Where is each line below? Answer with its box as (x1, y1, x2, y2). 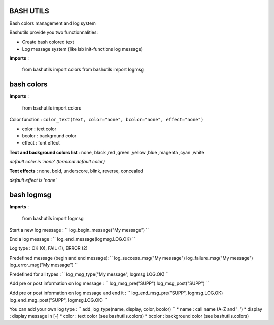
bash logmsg (9, 190, 52, 199)
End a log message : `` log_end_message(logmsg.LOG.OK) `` (9, 236, 135, 242)
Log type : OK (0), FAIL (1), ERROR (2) (9, 245, 88, 251)
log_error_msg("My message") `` (9, 262, 78, 268)
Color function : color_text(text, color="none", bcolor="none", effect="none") (9, 117, 204, 123)
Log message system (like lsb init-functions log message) (22, 46, 143, 52)
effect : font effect (22, 140, 60, 146)
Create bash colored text (22, 39, 74, 45)
